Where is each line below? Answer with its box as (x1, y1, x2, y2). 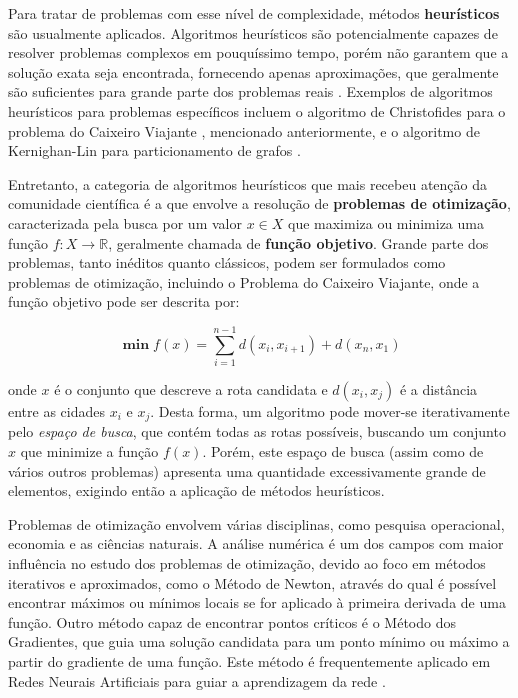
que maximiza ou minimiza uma (287, 212, 484, 233)
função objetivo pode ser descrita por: (8, 291, 240, 312)
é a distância (399, 379, 478, 400)
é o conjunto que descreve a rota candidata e (54, 379, 328, 400)
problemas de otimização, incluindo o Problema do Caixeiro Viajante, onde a (8, 271, 480, 292)
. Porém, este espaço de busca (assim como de (202, 441, 484, 462)
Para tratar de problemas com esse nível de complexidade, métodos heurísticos (8, 3, 500, 23)
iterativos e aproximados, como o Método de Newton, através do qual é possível (8, 572, 497, 593)
